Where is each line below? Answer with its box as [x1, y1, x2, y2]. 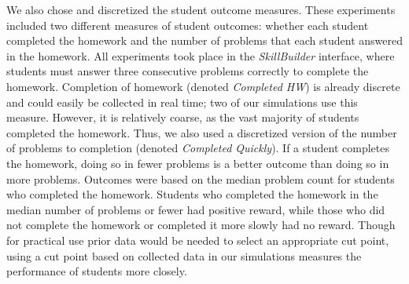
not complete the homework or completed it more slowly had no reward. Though [6, 217, 396, 233]
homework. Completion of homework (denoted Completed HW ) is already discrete [6, 78, 400, 94]
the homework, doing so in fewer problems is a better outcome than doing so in [6, 155, 389, 171]
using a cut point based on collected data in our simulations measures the [6, 247, 362, 264]
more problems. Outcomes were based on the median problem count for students [6, 170, 395, 187]
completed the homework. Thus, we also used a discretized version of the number [6, 124, 397, 140]
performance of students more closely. [6, 263, 187, 279]
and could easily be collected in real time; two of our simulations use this [6, 93, 358, 110]
